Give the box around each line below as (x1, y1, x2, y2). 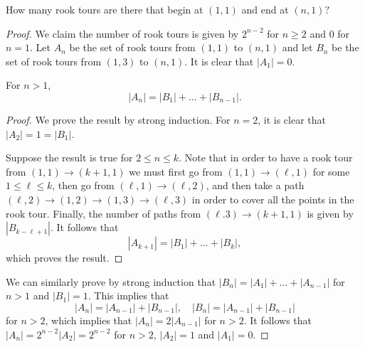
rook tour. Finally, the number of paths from (6, 205, 201, 220)
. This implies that (88, 288, 169, 303)
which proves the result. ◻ (6, 250, 123, 265)
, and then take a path (206, 178, 305, 193)
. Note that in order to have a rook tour (179, 150, 353, 165)
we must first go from (129, 164, 223, 178)
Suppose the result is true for (6, 150, 133, 165)
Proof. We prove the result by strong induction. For (6, 112, 231, 127)
